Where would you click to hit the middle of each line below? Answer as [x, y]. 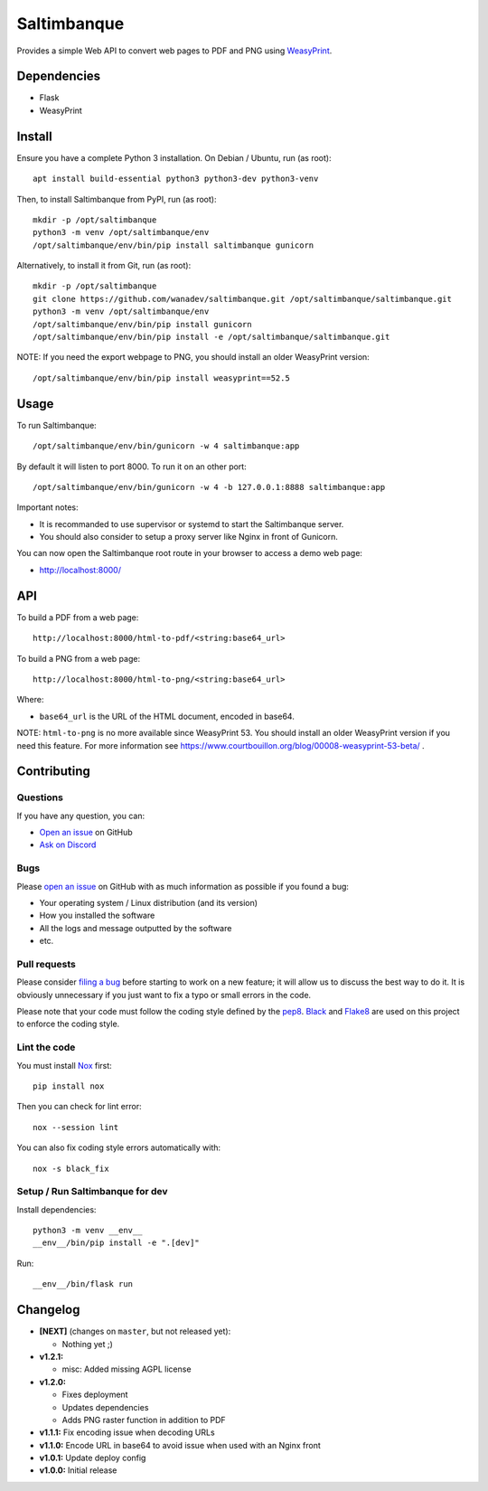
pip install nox [69, 1086]
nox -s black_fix [71, 1168]
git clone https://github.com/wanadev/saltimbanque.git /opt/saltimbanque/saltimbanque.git [242, 299]
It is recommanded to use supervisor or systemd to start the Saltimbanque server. [192, 524]
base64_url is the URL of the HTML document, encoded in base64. [167, 716]
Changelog [48, 1310]
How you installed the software [97, 915]
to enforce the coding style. [68, 1024]
